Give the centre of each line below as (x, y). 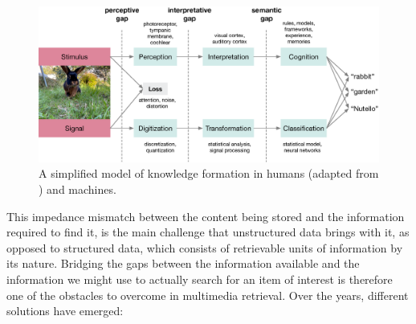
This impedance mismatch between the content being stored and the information (206, 216)
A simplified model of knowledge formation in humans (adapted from (209, 173)
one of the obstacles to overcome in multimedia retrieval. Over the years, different (208, 295)
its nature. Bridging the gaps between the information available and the (183, 263)
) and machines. (77, 189)
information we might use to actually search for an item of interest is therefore (200, 279)
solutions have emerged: (65, 311)
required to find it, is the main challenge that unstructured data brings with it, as (208, 232)
